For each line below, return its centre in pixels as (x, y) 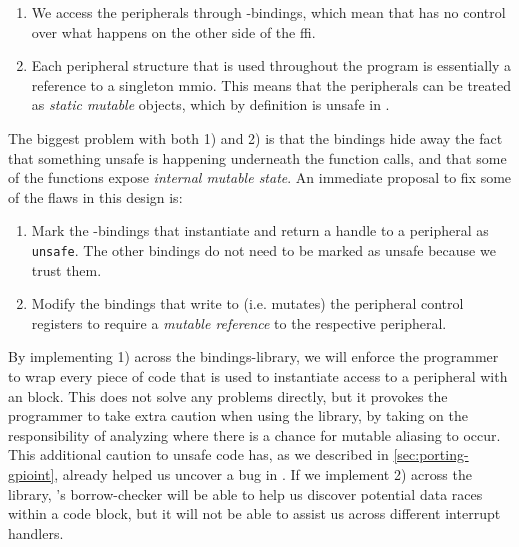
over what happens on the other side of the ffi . (173, 31)
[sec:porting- (431, 454)
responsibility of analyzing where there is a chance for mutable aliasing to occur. (254, 434)
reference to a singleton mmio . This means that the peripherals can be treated (271, 84)
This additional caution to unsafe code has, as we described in (198, 454)
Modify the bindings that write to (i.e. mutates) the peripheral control (247, 303)
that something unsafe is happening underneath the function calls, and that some (257, 157)
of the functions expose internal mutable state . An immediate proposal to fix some (260, 177)
